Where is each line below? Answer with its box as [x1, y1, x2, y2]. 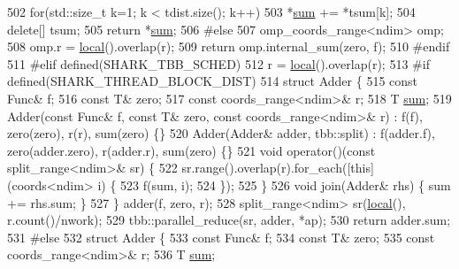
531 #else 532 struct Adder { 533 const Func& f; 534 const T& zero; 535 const [7, 227, 435, 246]
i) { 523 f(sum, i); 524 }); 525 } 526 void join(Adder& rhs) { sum [97, 175, 451, 194]
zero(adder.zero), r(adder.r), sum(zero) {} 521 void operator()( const [7, 141, 376, 159]
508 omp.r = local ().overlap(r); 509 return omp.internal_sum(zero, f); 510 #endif [7, 37, 450, 56]
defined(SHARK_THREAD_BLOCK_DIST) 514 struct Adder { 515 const [7, 72, 418, 90]
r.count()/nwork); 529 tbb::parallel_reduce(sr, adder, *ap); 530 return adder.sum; [7, 211, 451, 229]
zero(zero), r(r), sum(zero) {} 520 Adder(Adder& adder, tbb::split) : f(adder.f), [7, 124, 435, 142]
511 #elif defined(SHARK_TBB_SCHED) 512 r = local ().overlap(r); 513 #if [7, 54, 430, 73]
